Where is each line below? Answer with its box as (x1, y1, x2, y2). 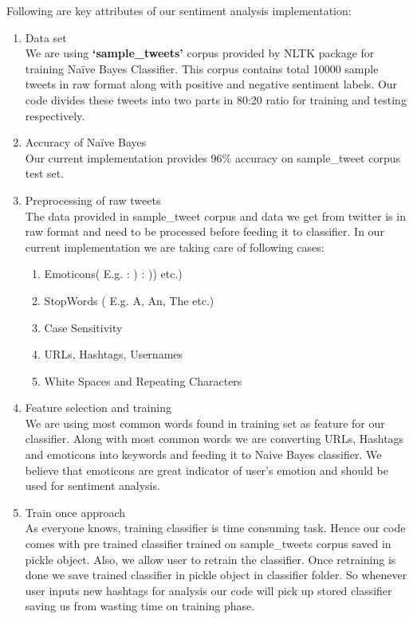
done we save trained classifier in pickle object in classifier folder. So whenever (25, 566, 407, 583)
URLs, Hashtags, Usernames (44, 346, 183, 362)
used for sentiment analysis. (25, 477, 160, 494)
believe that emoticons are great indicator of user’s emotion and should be (25, 461, 388, 478)
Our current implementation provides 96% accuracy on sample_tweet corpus (25, 149, 401, 166)
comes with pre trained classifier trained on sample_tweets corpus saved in (25, 535, 391, 552)
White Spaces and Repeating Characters (44, 372, 242, 389)
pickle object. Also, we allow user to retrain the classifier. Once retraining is (25, 550, 396, 567)
